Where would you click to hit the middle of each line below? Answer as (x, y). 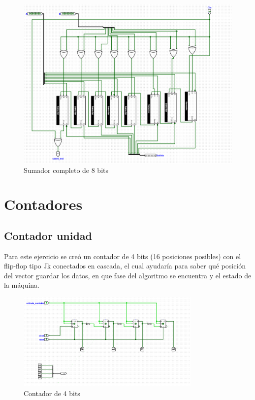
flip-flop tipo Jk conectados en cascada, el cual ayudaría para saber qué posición (125, 266)
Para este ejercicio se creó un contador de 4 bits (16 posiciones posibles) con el (123, 256)
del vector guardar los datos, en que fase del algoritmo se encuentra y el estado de (128, 275)
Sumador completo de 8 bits (66, 170)
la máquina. (22, 285)
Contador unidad (48, 235)
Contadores (43, 204)
